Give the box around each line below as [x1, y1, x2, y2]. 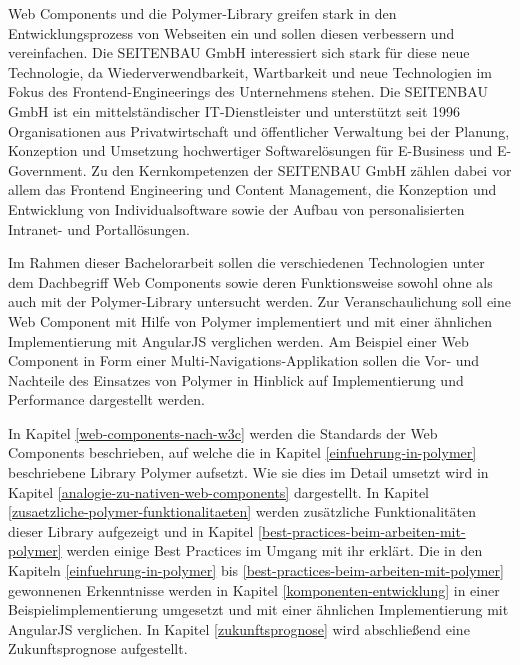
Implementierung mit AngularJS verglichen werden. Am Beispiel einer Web [8, 330, 469, 351]
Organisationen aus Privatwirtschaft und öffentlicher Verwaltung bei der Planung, [8, 120, 510, 141]
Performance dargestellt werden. [8, 389, 205, 410]
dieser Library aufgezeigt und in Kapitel [8, 520, 254, 541]
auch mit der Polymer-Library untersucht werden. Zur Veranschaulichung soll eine [8, 291, 512, 312]
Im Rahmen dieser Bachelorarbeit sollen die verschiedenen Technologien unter [8, 252, 485, 273]
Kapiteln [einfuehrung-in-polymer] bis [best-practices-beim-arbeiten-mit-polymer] [8, 560, 504, 581]
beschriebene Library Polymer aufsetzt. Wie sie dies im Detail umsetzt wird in [8, 462, 489, 483]
